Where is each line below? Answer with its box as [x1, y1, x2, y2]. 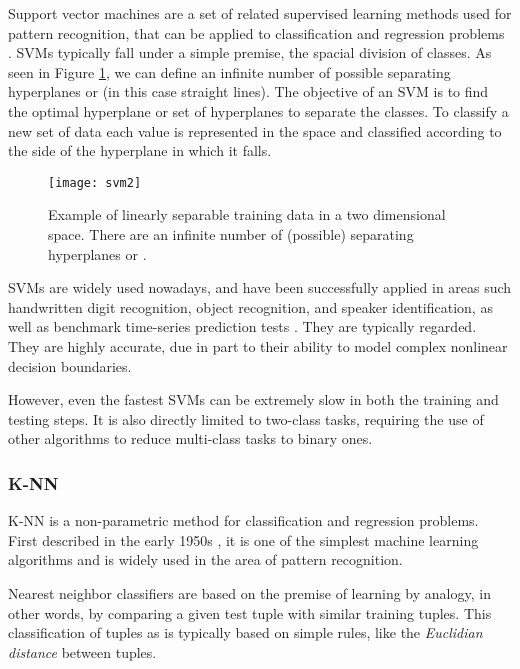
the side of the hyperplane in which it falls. [8, 140, 272, 161]
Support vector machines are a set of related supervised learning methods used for [8, 3, 512, 23]
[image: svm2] [48, 175, 142, 190]
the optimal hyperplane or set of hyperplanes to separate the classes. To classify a [8, 100, 509, 121]
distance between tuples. [8, 641, 157, 662]
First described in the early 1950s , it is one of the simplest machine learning [8, 529, 479, 550]
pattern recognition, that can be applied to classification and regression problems [8, 22, 505, 43]
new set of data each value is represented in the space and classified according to [8, 120, 502, 141]
